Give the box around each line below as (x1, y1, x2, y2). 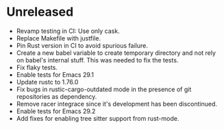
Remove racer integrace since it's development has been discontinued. (16, 99, 217, 108)
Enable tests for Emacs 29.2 (16, 107, 96, 115)
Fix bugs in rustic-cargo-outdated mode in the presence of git (16, 85, 192, 93)
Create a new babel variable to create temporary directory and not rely (16, 49, 216, 57)
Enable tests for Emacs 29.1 (16, 70, 94, 79)
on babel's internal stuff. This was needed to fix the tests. (16, 56, 179, 64)
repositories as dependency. (16, 92, 97, 100)
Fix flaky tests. (16, 63, 58, 71)
